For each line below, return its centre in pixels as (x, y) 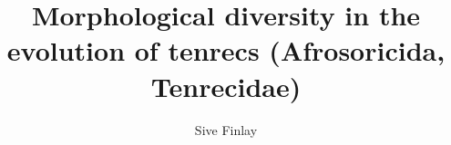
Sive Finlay (226, 129)
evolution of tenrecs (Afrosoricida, (226, 50)
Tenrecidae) (226, 86)
